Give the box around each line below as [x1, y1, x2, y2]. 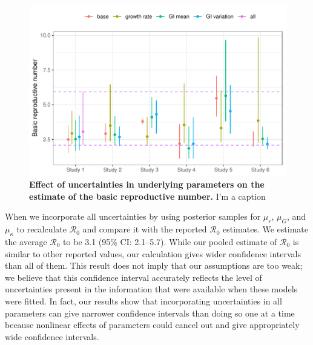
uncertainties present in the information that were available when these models [5, 283, 298, 295]
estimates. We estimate [223, 223, 309, 235]
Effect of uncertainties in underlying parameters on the [29, 178, 265, 191]
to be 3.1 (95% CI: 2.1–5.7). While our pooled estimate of [63, 235, 277, 248]
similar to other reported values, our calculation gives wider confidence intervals [5, 247, 301, 260]
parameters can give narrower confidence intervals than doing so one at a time [5, 306, 295, 319]
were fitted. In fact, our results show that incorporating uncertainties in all [5, 295, 282, 307]
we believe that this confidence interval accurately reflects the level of [5, 271, 262, 283]
